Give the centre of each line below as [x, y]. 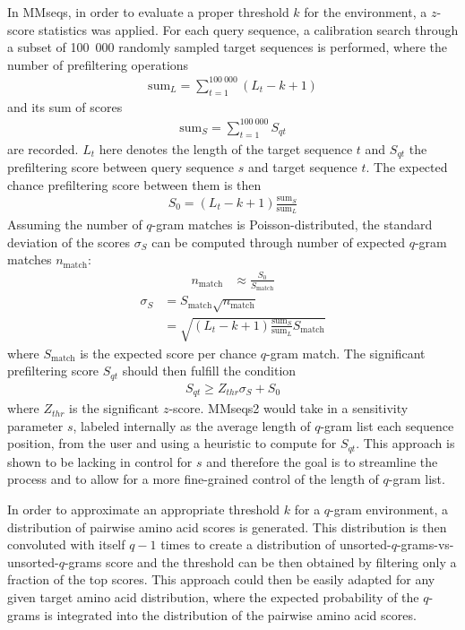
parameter [35, 425]
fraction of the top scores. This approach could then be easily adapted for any [221, 579]
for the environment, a [366, 12]
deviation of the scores [69, 242]
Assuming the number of [75, 224]
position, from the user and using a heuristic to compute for [172, 443]
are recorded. [43, 148]
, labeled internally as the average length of [192, 425]
